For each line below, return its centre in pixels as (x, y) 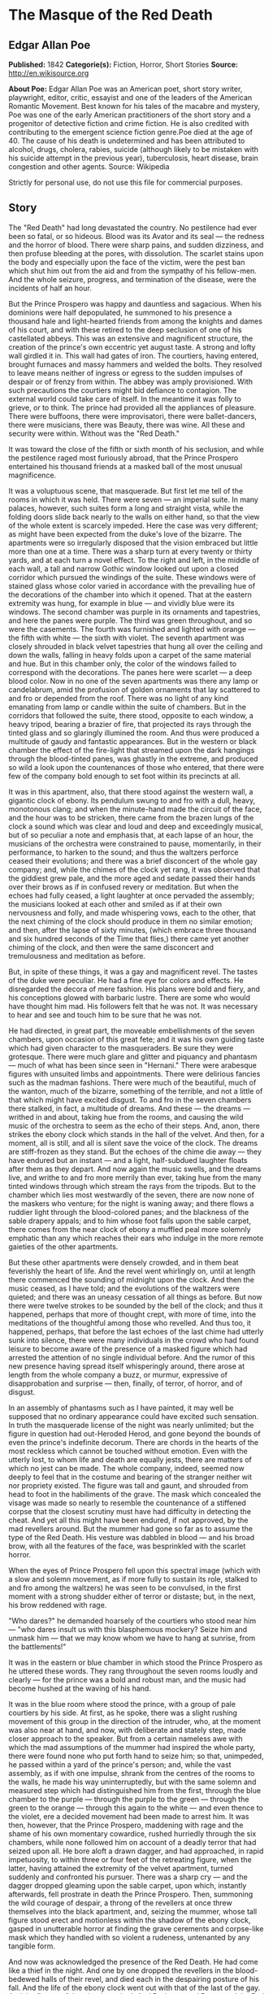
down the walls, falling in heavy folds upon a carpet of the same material (130, 655)
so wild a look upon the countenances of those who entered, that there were (136, 767)
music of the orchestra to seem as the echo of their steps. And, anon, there (134, 1125)
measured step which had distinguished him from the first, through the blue (135, 1790)
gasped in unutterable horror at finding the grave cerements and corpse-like (136, 1928)
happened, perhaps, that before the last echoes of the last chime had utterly (136, 1331)
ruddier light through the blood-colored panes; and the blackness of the (129, 1212)
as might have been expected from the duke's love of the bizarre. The (125, 533)
